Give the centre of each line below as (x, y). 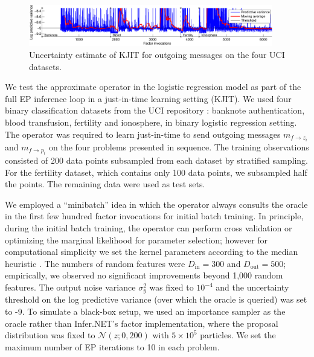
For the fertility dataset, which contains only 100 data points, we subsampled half (156, 172)
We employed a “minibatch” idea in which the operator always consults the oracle (156, 204)
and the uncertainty (252, 287)
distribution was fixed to (50, 335)
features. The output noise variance (70, 287)
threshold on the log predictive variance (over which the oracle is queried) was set (156, 299)
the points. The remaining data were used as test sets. (105, 184)
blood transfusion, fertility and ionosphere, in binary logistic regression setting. (151, 122)
